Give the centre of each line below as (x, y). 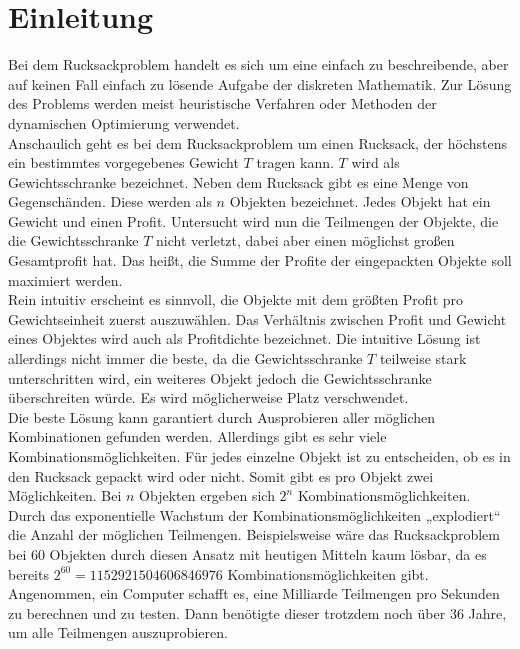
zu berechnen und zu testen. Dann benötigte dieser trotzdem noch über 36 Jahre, (257, 612)
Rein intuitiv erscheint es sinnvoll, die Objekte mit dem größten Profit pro (236, 299)
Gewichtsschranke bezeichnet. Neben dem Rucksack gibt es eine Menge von (238, 181)
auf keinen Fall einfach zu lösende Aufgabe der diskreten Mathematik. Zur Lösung (260, 83)
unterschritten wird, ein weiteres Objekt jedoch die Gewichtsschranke (220, 377)
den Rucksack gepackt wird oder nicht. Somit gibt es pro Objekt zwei (221, 475)
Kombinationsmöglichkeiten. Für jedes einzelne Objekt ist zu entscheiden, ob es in (259, 456)
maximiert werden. (65, 279)
